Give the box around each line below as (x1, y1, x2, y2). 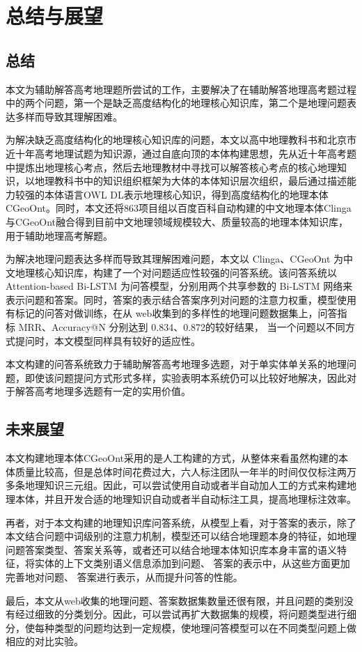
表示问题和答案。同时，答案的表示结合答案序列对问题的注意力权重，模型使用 (6, 292, 356, 306)
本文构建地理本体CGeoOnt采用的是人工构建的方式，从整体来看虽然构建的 (6, 451, 339, 465)
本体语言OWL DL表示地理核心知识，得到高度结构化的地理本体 (44, 187, 329, 201)
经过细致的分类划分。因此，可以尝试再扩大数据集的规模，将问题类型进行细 (15, 607, 356, 621)
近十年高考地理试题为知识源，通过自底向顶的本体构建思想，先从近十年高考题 (6, 146, 356, 160)
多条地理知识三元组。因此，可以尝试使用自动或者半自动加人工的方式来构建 (6, 478, 347, 492)
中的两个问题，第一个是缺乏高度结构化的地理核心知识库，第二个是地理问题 (6, 95, 347, 110)
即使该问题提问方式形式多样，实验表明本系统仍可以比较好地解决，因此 (24, 370, 347, 385)
